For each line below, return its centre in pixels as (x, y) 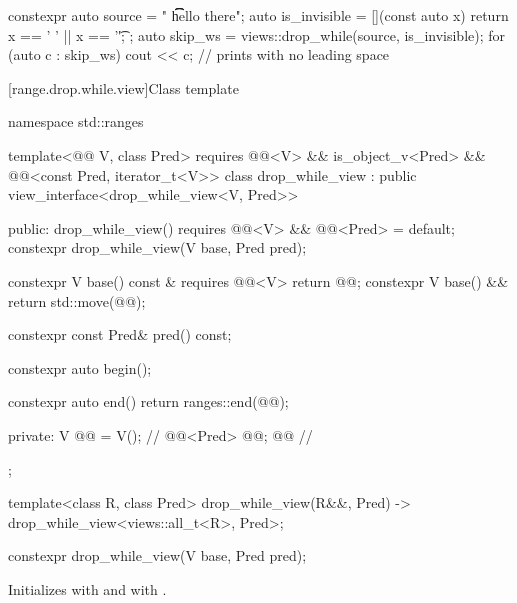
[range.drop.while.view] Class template (123, 87)
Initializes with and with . (87, 588)
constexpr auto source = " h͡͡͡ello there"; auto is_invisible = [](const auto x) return (258, 15)
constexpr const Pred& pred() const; (120, 334)
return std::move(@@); (77, 300)
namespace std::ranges (76, 121)
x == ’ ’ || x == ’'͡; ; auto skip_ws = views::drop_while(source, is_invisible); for (257, 34)
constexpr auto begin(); (80, 367)
